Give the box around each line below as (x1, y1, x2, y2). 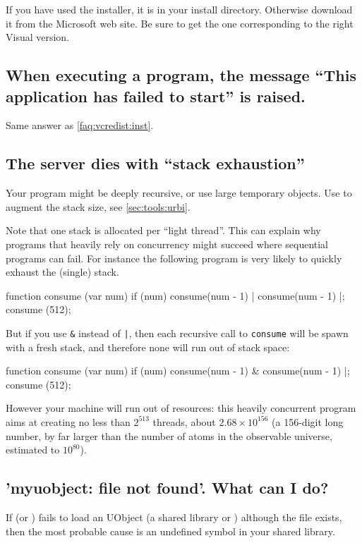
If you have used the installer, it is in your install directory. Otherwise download (6, 2, 353, 16)
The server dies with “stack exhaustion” (6, 152, 305, 174)
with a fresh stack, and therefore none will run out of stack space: (6, 339, 290, 354)
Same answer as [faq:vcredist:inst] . (6, 118, 154, 133)
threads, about (152, 414, 216, 429)
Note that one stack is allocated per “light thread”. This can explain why (6, 223, 321, 238)
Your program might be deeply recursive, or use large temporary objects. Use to (6, 185, 352, 200)
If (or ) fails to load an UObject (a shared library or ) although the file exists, (6, 509, 342, 524)
